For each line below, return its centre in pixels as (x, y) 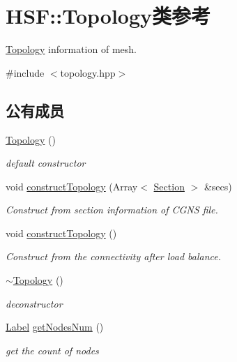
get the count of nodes (52, 350)
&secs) (218, 186)
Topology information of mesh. (71, 49)
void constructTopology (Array (72, 186)
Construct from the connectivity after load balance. (113, 256)
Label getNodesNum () (55, 327)
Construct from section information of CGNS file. (112, 210)
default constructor (46, 163)
